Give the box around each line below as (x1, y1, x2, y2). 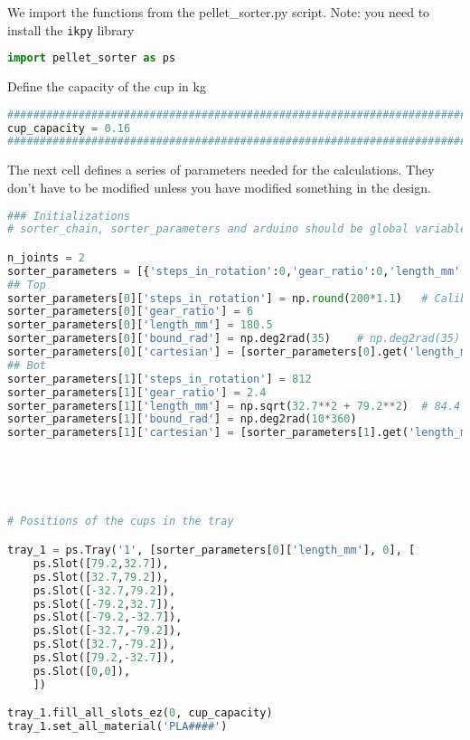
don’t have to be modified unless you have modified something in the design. (7, 177, 431, 196)
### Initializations (7, 209, 131, 223)
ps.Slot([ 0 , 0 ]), (33, 664, 131, 678)
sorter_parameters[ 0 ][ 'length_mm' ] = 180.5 (7, 318, 273, 332)
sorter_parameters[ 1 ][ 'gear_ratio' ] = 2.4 (7, 385, 267, 399)
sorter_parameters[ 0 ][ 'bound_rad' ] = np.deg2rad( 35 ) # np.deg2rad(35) (7, 332, 461, 346)
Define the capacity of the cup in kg (7, 77, 206, 96)
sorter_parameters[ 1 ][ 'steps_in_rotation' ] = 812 (7, 372, 312, 385)
